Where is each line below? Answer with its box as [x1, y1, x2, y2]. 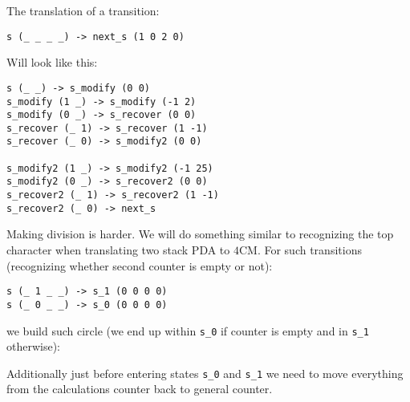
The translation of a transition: [6, 2, 160, 18]
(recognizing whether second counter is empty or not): [6, 257, 273, 274]
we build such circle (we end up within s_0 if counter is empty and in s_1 [6, 322, 369, 339]
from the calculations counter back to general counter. [6, 380, 273, 397]
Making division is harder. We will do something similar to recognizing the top [6, 225, 394, 242]
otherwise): [6, 338, 61, 355]
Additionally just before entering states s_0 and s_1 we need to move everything [6, 364, 404, 381]
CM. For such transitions [238, 242, 362, 258]
